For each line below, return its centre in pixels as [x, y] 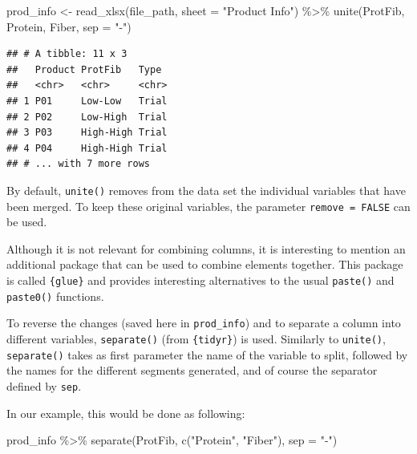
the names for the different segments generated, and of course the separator [192, 370]
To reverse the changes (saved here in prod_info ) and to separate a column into [204, 323]
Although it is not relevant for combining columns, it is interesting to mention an [206, 248]
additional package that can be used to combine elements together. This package [205, 264]
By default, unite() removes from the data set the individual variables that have [206, 190]
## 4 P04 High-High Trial [87, 148]
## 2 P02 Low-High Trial [87, 117]
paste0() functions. [55, 296]
